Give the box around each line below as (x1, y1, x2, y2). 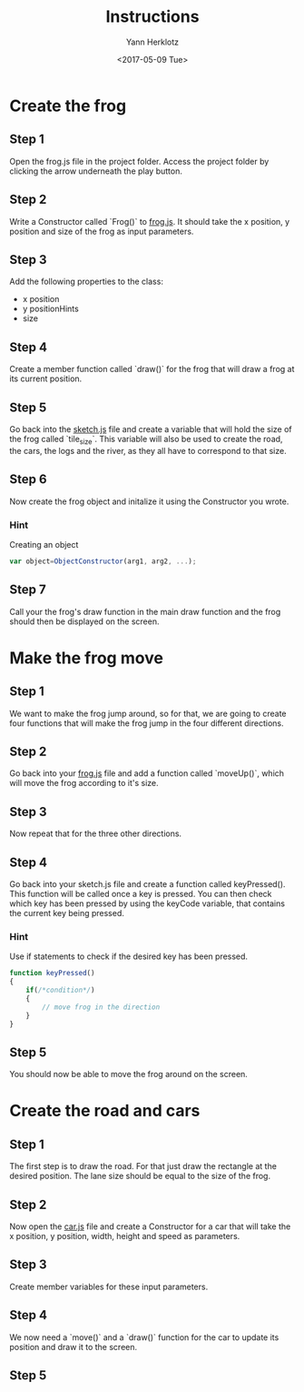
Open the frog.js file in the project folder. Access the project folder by (9, 156, 270, 166)
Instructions (105, 6, 200, 27)
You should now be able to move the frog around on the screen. (9, 1069, 248, 1080)
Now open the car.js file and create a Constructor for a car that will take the (9, 1221, 291, 1232)
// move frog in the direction (42, 1003, 161, 1012)
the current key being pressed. (9, 908, 125, 919)
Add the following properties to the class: (9, 276, 163, 287)
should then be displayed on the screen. (9, 616, 160, 627)
